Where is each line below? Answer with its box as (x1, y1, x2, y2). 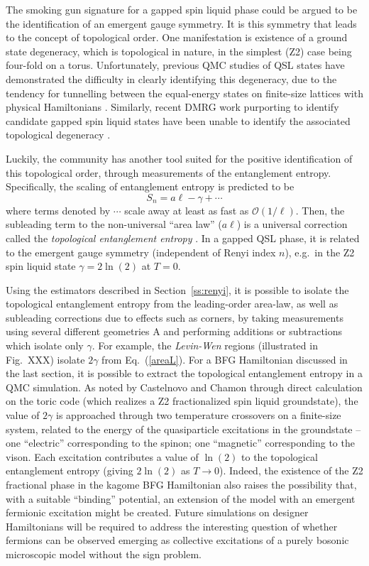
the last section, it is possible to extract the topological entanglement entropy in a (6, 366, 363, 381)
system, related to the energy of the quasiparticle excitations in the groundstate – (6, 421, 361, 436)
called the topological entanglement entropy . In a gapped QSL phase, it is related (6, 230, 360, 245)
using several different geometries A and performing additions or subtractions (6, 324, 343, 339)
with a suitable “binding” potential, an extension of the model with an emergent (6, 491, 356, 506)
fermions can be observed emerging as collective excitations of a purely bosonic (6, 533, 349, 548)
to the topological (241, 449, 318, 464)
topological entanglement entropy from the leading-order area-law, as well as (6, 296, 338, 311)
